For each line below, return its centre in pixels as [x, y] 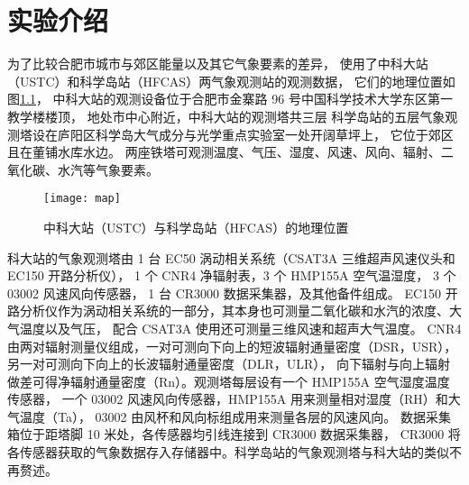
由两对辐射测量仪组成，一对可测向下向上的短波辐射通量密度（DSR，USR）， [232, 346]
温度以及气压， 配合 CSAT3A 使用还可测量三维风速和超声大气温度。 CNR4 [240, 328]
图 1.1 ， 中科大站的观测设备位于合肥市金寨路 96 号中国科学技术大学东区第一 [230, 99]
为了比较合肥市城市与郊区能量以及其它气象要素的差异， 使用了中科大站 [218, 64]
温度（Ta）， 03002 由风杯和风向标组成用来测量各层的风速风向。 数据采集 [235, 416]
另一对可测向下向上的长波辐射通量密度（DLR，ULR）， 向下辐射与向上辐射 [229, 364]
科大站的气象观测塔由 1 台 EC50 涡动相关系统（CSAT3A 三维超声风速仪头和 [231, 257]
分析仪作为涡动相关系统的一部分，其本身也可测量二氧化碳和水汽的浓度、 [234, 311]
